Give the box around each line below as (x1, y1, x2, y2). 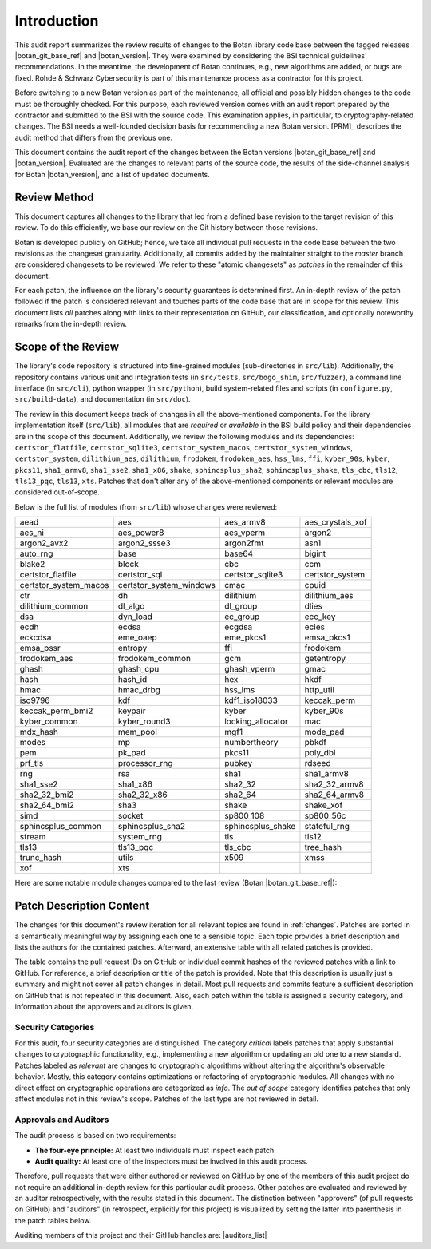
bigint (304, 548, 326, 559)
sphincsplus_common (19, 821, 102, 832)
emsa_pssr (19, 643, 61, 654)
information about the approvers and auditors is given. (14, 1001, 194, 1011)
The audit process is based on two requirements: (14, 1131, 176, 1140)
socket (117, 811, 144, 822)
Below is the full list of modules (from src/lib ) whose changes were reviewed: (14, 502, 278, 511)
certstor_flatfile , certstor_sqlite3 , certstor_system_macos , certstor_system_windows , (14, 442, 354, 452)
